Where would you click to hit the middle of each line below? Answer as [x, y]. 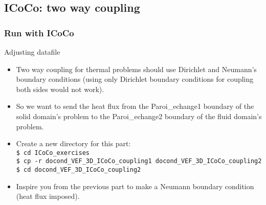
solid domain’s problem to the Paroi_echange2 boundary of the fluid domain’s [139, 116]
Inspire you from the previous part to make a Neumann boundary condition [135, 186]
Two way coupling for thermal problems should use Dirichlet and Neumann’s [136, 69]
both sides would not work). [60, 89]
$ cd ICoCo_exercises [53, 153]
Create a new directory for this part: [73, 143]
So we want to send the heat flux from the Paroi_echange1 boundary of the [135, 106]
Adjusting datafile [32, 52]
